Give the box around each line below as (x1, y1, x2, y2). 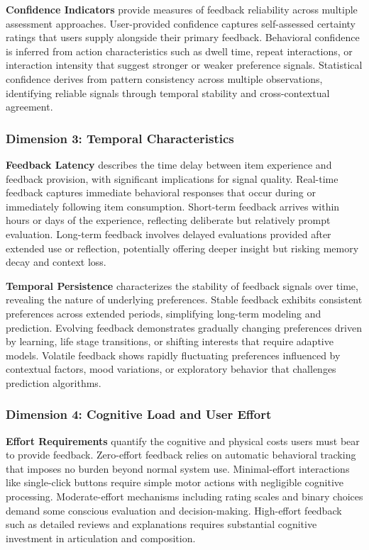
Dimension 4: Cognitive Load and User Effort (6, 405, 272, 423)
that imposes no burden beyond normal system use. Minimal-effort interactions (6, 461, 350, 476)
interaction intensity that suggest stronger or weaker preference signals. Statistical (6, 57, 363, 72)
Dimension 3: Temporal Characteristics (6, 129, 234, 147)
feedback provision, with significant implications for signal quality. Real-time (6, 171, 338, 186)
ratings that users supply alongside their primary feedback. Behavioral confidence (6, 30, 360, 45)
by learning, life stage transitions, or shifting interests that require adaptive (6, 334, 334, 349)
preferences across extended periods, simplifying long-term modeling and (6, 305, 321, 320)
